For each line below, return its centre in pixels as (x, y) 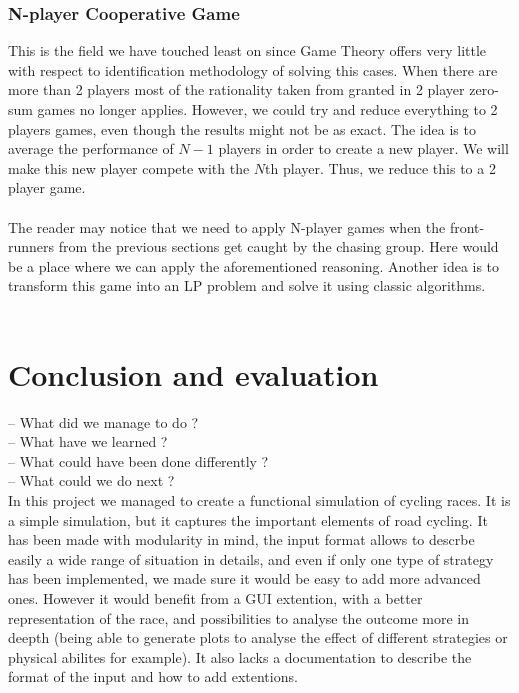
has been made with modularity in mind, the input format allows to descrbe (241, 539)
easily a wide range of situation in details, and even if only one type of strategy (251, 558)
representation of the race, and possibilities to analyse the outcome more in (238, 617)
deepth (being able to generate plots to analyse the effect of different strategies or (258, 637)
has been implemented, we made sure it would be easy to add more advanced (244, 578)
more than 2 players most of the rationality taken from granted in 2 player (236, 89)
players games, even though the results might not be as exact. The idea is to (242, 128)
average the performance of (91, 148)
